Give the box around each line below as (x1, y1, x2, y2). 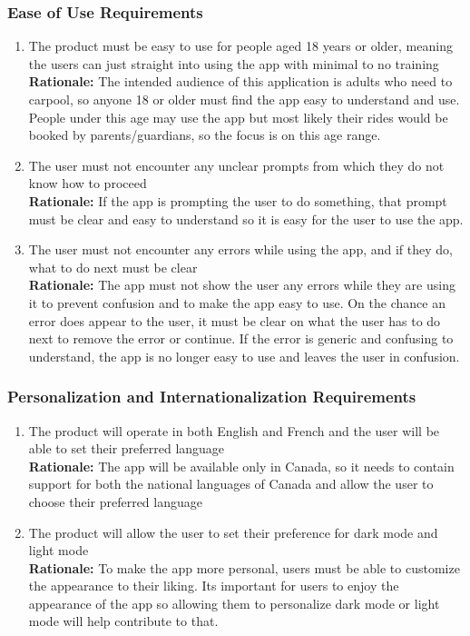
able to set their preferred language (28, 439, 225, 458)
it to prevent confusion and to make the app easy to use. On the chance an (28, 293, 446, 312)
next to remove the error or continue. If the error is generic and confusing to (28, 329, 454, 348)
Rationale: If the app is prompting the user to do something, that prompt (28, 191, 447, 210)
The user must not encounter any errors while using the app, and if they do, (28, 240, 453, 259)
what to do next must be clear (28, 257, 198, 276)
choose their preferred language (28, 492, 202, 511)
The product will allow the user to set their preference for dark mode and (28, 522, 438, 542)
